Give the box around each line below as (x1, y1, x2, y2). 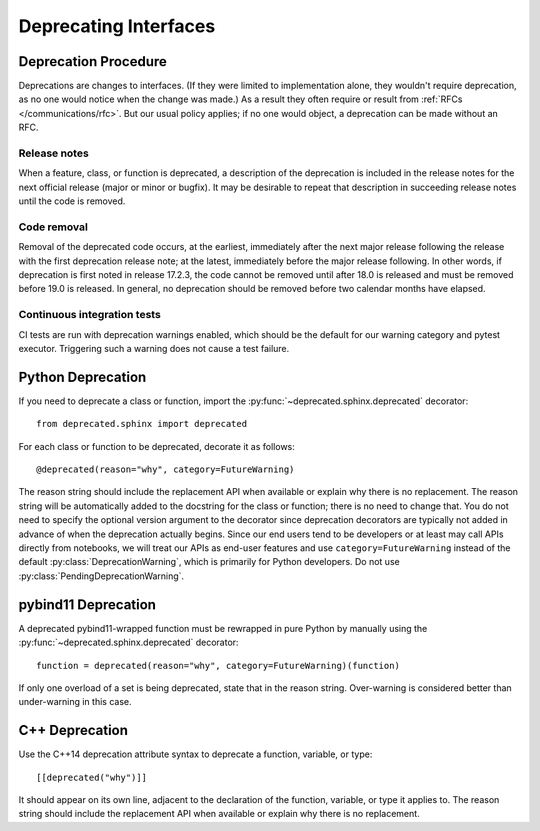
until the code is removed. (18, 195, 126, 207)
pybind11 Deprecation (18, 596, 157, 613)
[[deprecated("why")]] (36, 771, 148, 783)
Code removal (18, 220, 89, 234)
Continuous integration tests (18, 308, 162, 322)
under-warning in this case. (18, 696, 132, 708)
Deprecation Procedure (18, 53, 167, 70)
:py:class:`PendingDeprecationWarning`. (18, 570, 185, 582)
